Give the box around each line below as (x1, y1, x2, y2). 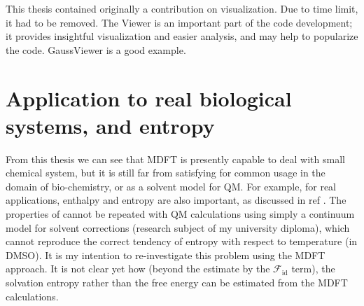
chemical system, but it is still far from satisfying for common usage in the (6, 165, 325, 180)
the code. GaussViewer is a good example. (6, 42, 186, 57)
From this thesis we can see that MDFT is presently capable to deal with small (6, 151, 345, 166)
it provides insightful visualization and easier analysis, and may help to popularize (6, 29, 358, 43)
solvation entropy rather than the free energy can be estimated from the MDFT (6, 275, 348, 290)
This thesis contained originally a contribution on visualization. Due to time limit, (6, 1, 358, 15)
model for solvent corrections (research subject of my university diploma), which (6, 220, 350, 235)
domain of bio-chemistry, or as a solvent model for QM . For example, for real (6, 179, 337, 193)
